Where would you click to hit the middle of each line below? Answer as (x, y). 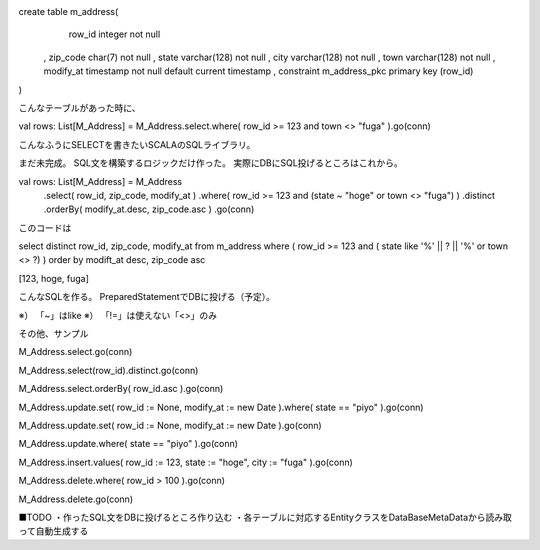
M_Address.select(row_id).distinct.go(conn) (108, 370)
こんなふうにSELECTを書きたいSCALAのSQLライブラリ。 (137, 144)
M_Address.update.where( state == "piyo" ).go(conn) (128, 444)
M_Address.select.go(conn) (75, 352)
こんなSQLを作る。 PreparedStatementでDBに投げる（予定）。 (146, 297)
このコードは (45, 227)
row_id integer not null (114, 34)
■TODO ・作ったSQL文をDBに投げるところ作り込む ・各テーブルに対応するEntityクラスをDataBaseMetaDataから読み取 (265, 517)
